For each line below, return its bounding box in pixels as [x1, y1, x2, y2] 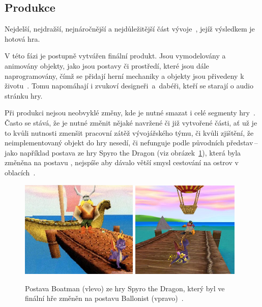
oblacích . [5, 167, 36, 177]
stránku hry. [5, 90, 43, 101]
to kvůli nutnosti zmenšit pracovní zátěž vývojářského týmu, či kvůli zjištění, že [5, 127, 254, 138]
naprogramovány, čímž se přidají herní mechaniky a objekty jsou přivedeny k [5, 70, 244, 81]
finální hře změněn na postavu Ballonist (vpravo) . [25, 293, 184, 303]
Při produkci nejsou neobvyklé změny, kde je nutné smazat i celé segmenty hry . [5, 107, 255, 118]
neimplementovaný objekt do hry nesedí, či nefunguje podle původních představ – [5, 137, 258, 148]
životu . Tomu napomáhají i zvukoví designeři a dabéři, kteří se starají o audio [5, 80, 253, 91]
